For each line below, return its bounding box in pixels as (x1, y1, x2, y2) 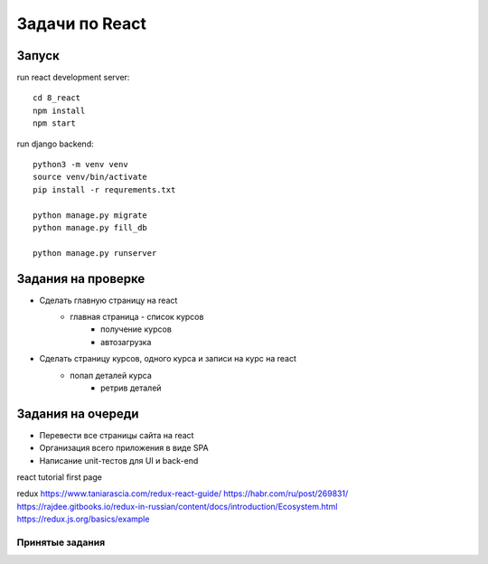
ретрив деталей (100, 382, 162, 393)
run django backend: (16, 138, 94, 149)
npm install (33, 105, 86, 116)
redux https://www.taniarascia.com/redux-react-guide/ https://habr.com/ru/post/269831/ (16, 488, 349, 499)
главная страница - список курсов (70, 312, 204, 323)
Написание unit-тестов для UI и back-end (39, 455, 199, 465)
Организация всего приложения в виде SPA (39, 443, 209, 454)
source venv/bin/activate (33, 172, 148, 183)
